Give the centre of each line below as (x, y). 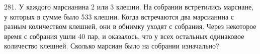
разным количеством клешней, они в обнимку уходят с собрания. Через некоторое (130, 26)
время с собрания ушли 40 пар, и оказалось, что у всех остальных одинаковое (124, 36)
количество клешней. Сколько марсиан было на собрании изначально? (112, 46)
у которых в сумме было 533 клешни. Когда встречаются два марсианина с (119, 16)
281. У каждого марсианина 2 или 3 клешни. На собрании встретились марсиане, (129, 6)
